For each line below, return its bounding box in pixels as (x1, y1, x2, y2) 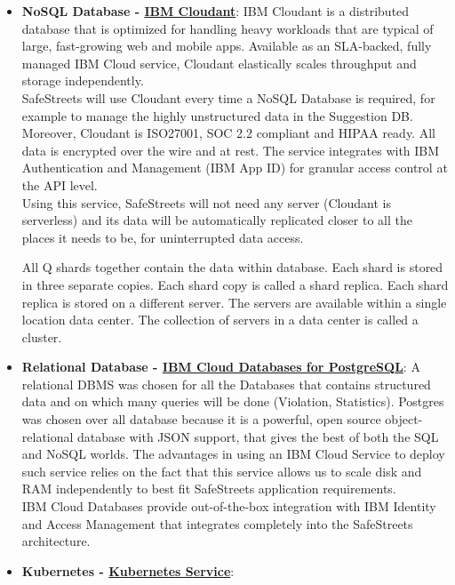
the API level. (21, 175, 98, 194)
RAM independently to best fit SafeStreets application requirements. (21, 479, 396, 498)
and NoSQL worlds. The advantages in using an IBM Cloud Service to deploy (21, 445, 445, 463)
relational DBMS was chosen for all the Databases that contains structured (21, 374, 431, 393)
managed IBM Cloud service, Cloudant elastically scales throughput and (21, 53, 417, 72)
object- (385, 410, 423, 429)
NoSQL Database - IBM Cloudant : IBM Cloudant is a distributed (21, 2, 410, 20)
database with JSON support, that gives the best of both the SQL (77, 427, 439, 445)
